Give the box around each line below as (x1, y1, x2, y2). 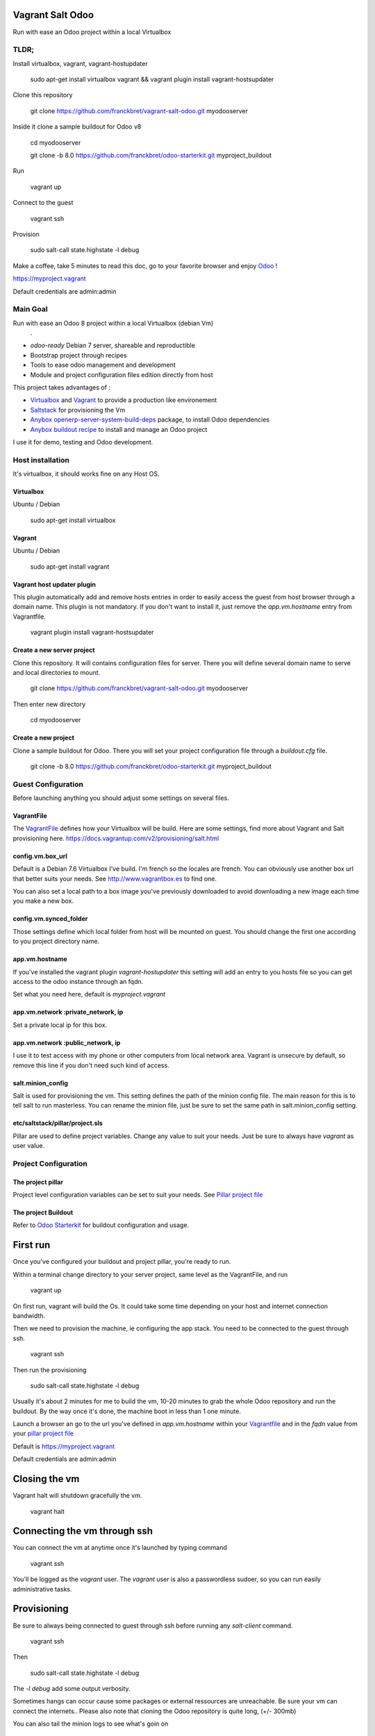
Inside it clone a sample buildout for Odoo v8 (12, 122, 142, 131)
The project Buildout (12, 1208, 74, 1217)
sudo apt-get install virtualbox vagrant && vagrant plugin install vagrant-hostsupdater (30, 75, 274, 83)
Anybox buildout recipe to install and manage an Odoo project (30, 425, 208, 433)
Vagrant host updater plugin (12, 580, 97, 588)
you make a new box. (12, 896, 74, 905)
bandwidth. (12, 1311, 45, 1319)
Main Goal (12, 304, 48, 314)
